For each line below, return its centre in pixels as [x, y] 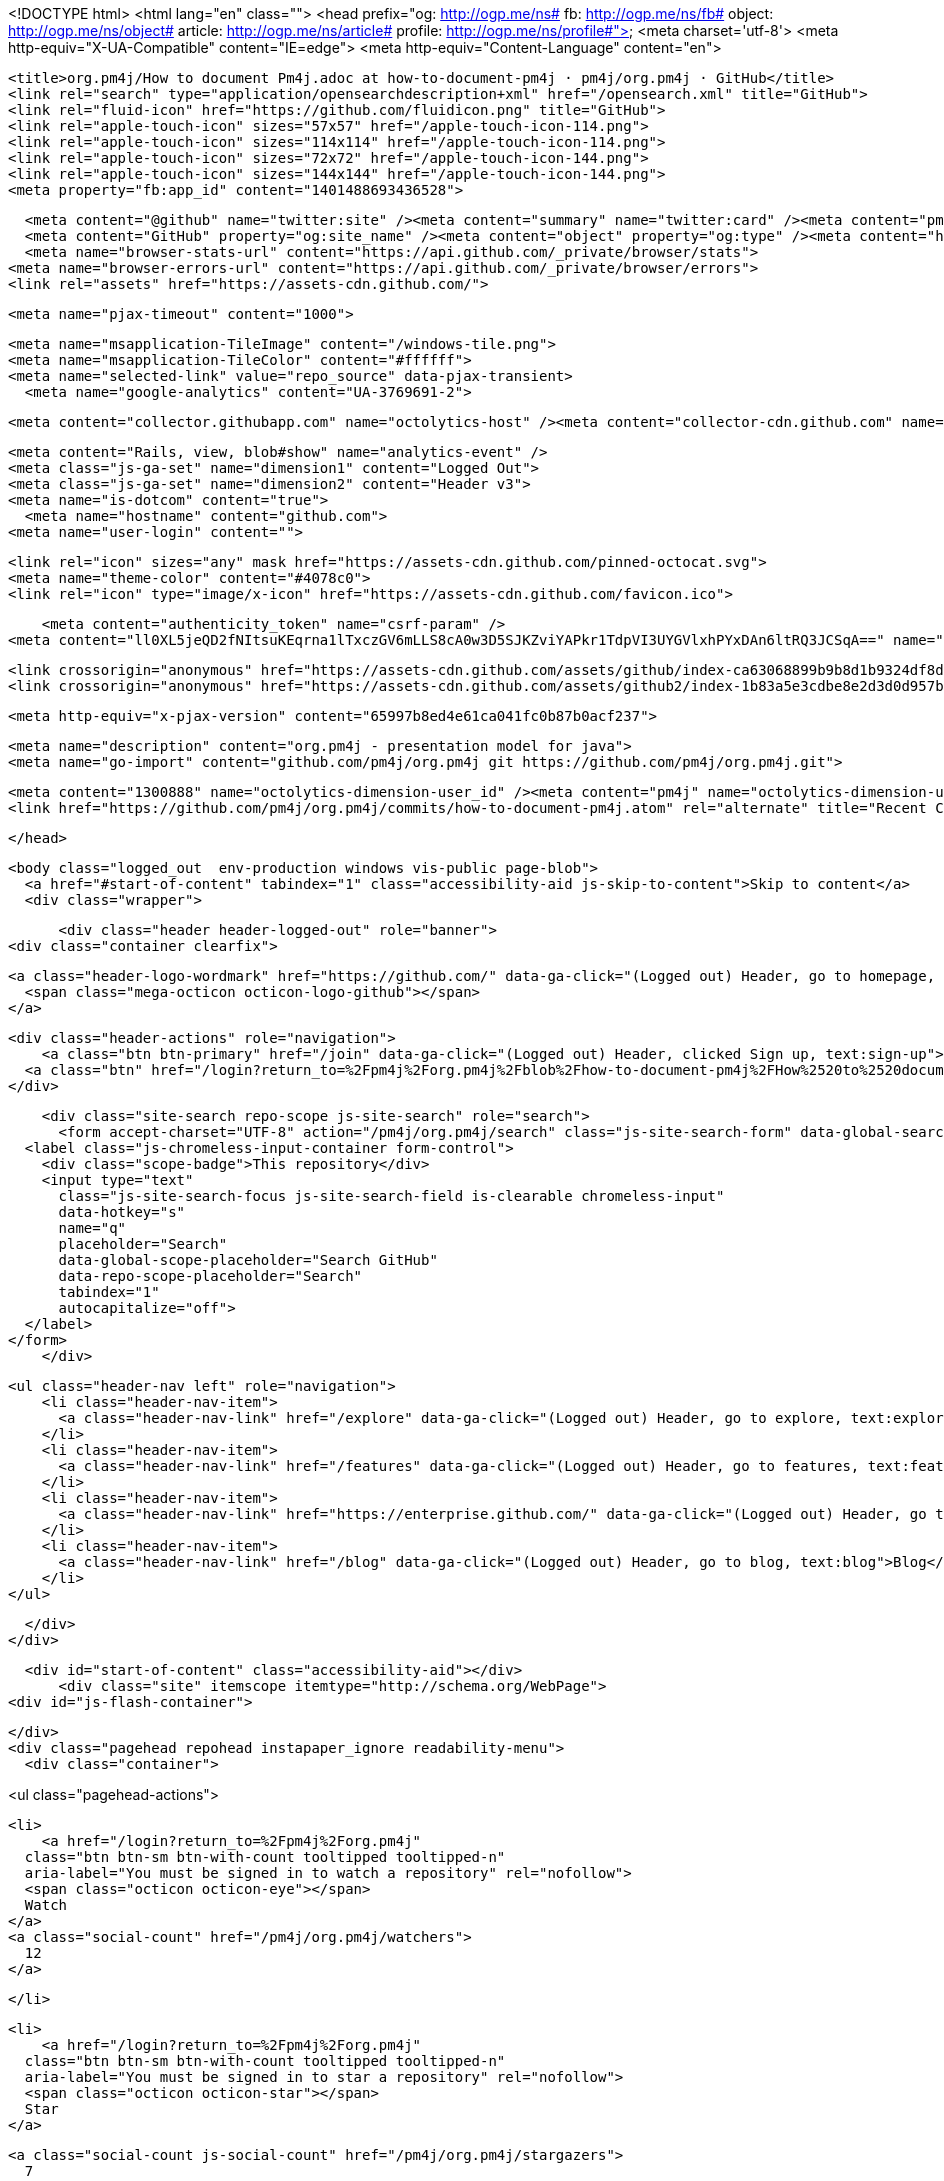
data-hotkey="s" [122, 1212]
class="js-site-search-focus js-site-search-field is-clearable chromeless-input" [391, 1196]
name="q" [92, 1228]
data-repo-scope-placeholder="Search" [210, 1276]
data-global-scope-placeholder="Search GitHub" [248, 1260]
